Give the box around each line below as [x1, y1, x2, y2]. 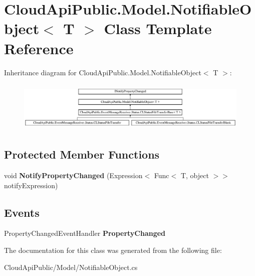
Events [4, 204, 40, 220]
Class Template [104, 18, 212, 39]
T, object [180, 170, 209, 180]
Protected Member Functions [4, 147, 160, 162]
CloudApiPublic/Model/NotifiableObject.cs [4, 261, 138, 272]
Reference [4, 38, 74, 58]
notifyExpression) [4, 180, 58, 190]
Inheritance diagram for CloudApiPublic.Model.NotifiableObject [4, 67, 201, 77]
